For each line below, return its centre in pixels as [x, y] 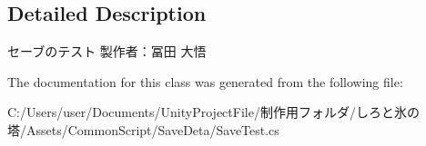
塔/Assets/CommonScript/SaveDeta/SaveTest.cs [143, 129]
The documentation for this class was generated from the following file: [205, 81]
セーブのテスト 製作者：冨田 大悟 [107, 51]
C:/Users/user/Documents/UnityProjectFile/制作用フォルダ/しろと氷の [213, 112]
